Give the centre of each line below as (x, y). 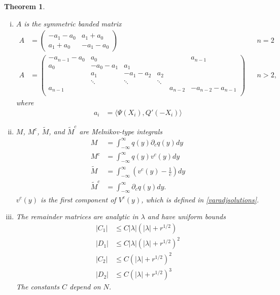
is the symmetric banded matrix (73, 23)
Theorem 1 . (25, 6)
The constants (38, 287)
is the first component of (78, 199)
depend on (85, 287)
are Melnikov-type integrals (121, 131)
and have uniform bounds (186, 216)
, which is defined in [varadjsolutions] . (200, 199)
